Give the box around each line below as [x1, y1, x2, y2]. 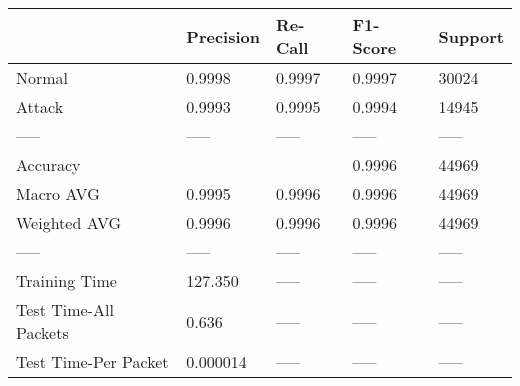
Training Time [16, 269, 117, 292]
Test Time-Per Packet [16, 350, 169, 373]
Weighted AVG [16, 211, 122, 234]
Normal [16, 66, 69, 89]
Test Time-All [16, 298, 114, 321]
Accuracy [16, 153, 81, 176]
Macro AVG [16, 182, 100, 205]
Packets [16, 321, 69, 344]
